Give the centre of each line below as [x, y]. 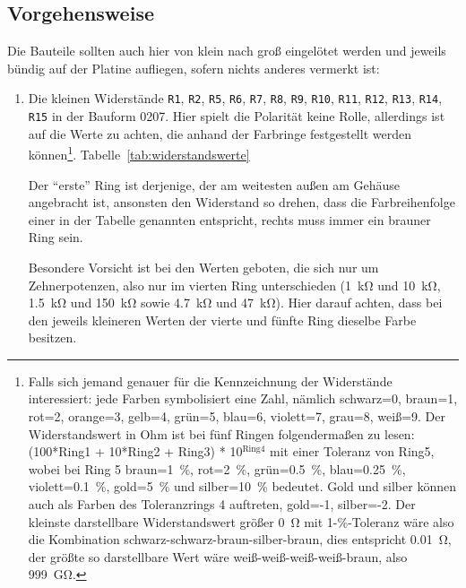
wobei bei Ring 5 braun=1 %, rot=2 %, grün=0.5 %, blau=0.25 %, [217, 468]
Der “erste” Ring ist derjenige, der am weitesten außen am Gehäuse [214, 184]
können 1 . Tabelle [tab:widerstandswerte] [139, 153]
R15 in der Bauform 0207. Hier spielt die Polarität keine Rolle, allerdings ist [237, 116]
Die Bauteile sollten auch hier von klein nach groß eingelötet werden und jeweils [227, 51]
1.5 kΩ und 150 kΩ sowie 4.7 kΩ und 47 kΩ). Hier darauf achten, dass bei [235, 303]
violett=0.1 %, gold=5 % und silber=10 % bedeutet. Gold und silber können [242, 486]
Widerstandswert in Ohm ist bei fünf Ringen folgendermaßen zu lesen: [221, 433]
